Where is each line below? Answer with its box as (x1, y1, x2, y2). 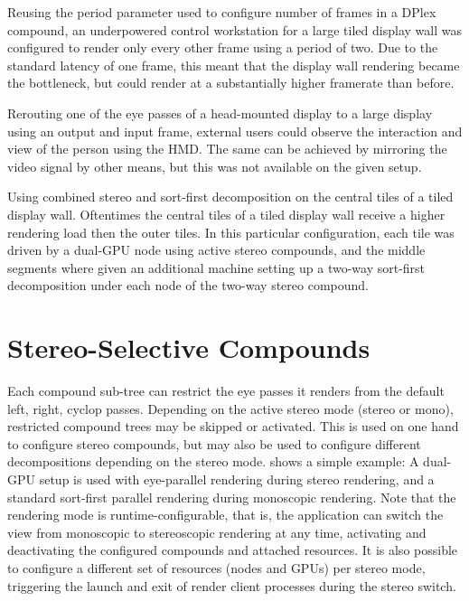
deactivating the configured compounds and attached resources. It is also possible (7, 540, 458, 559)
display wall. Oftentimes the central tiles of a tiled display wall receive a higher (7, 204, 446, 223)
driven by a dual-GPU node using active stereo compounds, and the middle (7, 240, 426, 259)
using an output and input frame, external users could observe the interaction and (7, 121, 463, 140)
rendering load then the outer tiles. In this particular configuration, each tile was (7, 222, 455, 241)
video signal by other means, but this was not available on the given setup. (7, 156, 422, 175)
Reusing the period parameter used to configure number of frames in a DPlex (7, 3, 436, 21)
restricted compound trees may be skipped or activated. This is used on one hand (7, 417, 459, 436)
